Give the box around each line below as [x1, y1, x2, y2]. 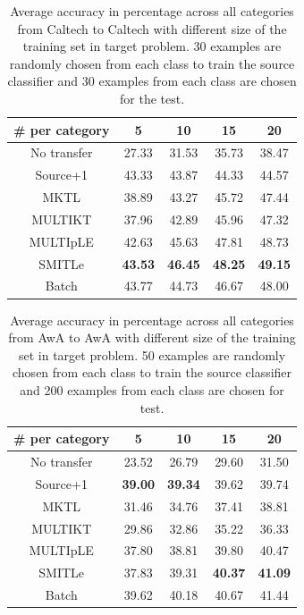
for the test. [120, 88, 185, 107]
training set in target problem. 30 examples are [22, 37, 282, 55]
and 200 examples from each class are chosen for [20, 380, 284, 399]
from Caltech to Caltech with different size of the [17, 19, 287, 38]
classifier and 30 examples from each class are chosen [7, 72, 297, 90]
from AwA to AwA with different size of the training [8, 328, 296, 347]
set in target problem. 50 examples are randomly [18, 345, 286, 364]
